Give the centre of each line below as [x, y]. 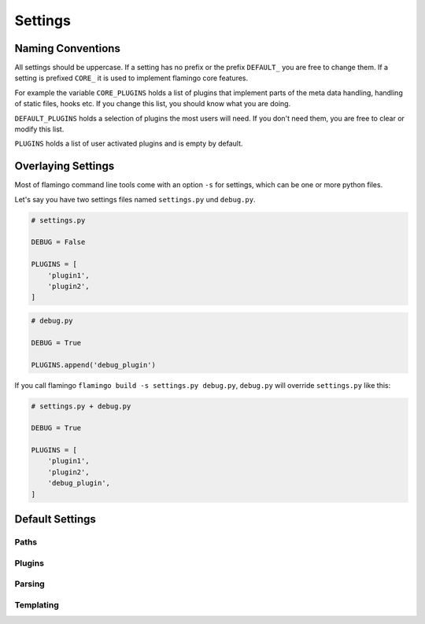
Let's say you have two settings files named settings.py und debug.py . [135, 199]
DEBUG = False [58, 242]
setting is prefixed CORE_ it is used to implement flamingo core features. [131, 78]
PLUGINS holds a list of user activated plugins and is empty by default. [129, 144]
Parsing [30, 584]
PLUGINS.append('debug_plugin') [94, 365]
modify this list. [39, 129]
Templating [37, 604]
